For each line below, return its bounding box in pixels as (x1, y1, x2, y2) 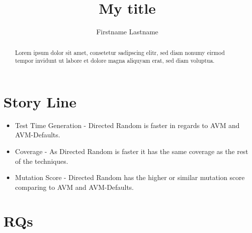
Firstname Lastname (96, 26, 159, 37)
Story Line (3, 91, 77, 111)
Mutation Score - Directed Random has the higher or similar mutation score (15, 172, 245, 182)
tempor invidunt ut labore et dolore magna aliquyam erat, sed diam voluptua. (15, 56, 215, 65)
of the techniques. (15, 155, 68, 166)
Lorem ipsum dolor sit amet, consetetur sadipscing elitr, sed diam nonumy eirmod (15, 48, 225, 56)
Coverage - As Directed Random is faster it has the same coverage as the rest (15, 146, 249, 156)
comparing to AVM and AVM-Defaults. (15, 181, 134, 192)
